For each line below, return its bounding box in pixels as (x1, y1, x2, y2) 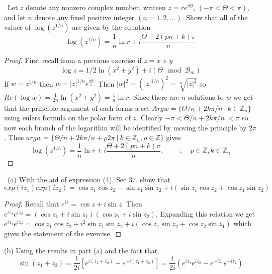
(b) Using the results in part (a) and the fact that (4, 245, 158, 255)
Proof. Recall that (4, 198, 59, 209)
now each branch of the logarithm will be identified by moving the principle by (4, 122, 247, 132)
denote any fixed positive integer (34, 12, 135, 22)
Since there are (133, 91, 179, 102)
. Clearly (136, 112, 163, 123)
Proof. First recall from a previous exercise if (4, 55, 142, 65)
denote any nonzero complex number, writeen (26, 2, 166, 12)
